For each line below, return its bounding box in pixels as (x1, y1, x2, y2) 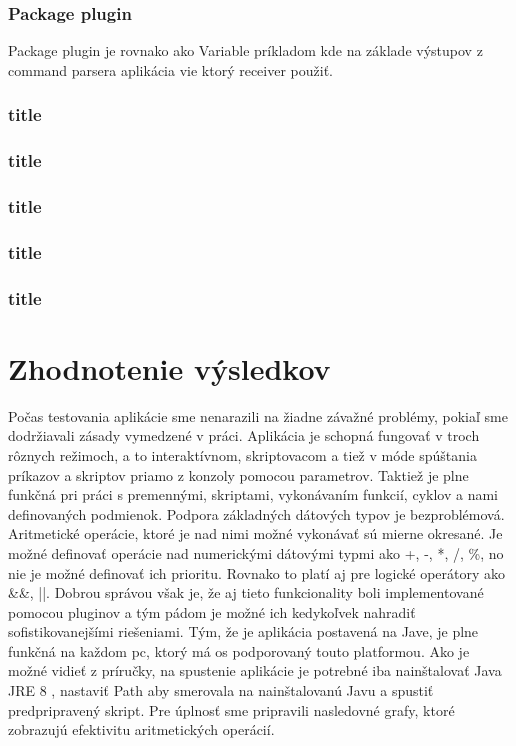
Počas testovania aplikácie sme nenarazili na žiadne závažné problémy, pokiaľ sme (8, 405, 508, 426)
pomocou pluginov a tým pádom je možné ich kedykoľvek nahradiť (8, 601, 416, 622)
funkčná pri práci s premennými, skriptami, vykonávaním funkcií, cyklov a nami (8, 484, 498, 505)
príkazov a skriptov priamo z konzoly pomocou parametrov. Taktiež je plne (8, 464, 469, 485)
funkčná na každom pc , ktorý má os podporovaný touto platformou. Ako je (8, 640, 470, 661)
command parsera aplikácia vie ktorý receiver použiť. (8, 59, 333, 80)
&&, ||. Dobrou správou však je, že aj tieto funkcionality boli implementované (8, 582, 484, 603)
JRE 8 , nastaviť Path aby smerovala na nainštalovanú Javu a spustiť (8, 680, 434, 701)
